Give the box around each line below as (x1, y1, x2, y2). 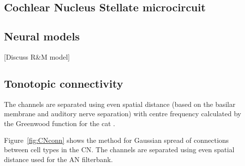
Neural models (4, 29, 80, 44)
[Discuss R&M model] (4, 51, 70, 62)
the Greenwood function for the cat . (4, 118, 115, 128)
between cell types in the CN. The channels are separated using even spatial (4, 144, 235, 155)
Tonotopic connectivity (4, 75, 123, 91)
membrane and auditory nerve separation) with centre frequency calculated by (4, 108, 242, 119)
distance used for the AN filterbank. (4, 154, 113, 164)
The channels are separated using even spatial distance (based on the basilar (4, 99, 236, 109)
